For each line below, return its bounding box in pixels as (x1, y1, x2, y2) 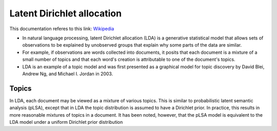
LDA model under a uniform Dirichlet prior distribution (9, 119, 123, 125)
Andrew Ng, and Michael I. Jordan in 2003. (22, 71, 113, 77)
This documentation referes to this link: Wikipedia (9, 26, 114, 32)
